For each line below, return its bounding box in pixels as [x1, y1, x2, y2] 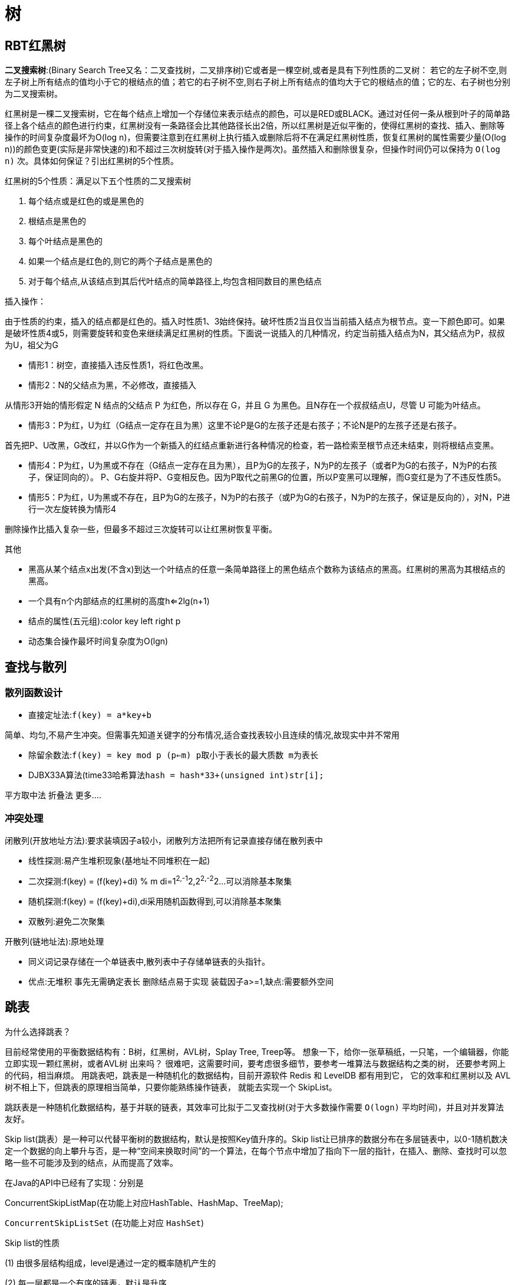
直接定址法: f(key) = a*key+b [28, 710, 151, 720]
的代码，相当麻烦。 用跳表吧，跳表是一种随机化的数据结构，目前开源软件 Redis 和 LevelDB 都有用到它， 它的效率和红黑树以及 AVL [5, 1070, 511, 1080]
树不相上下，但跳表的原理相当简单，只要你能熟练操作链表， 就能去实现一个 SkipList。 [5, 1081, 337, 1092]
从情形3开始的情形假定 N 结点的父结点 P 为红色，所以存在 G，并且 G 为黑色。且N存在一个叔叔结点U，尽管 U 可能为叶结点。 [5, 400, 486, 411]
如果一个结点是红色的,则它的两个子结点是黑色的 [28, 256, 213, 267]
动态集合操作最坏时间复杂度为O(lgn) [28, 636, 169, 647]
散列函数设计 [5, 687, 63, 699]
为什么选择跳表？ [5, 1026, 71, 1037]
